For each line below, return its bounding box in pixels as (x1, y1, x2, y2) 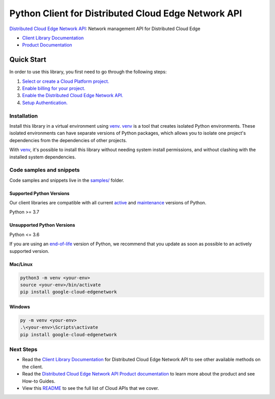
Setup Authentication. (22, 100, 68, 106)
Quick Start (9, 55, 46, 64)
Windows (9, 303, 30, 310)
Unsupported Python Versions (9, 222, 75, 228)
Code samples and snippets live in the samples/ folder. (9, 177, 124, 183)
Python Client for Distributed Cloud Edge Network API (9, 8, 242, 19)
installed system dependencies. (9, 154, 76, 160)
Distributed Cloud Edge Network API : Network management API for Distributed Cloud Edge (9, 26, 201, 32)
